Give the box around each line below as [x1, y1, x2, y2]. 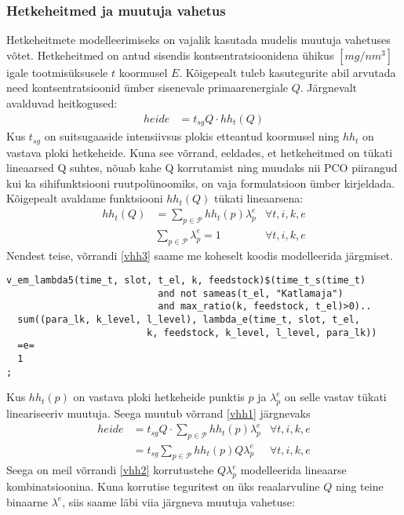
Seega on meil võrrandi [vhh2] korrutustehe [6, 462, 214, 478]
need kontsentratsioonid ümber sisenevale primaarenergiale [6, 79, 289, 96]
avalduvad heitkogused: [6, 95, 118, 111]
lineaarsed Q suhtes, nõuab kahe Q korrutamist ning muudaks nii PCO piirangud [6, 159, 398, 176]
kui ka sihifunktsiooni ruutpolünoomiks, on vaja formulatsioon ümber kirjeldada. [6, 174, 395, 191]
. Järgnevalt [300, 79, 357, 96]
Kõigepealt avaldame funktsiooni [6, 190, 163, 206]
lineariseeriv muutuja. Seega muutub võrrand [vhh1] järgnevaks [6, 405, 311, 422]
